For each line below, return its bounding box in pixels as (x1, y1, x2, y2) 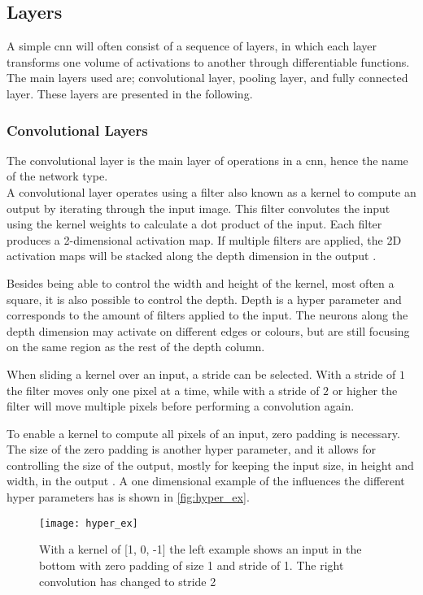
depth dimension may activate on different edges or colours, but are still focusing (7, 322, 410, 339)
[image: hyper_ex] (39, 517, 138, 529)
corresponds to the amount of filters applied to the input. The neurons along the (7, 306, 408, 324)
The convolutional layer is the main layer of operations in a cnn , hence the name (7, 151, 408, 168)
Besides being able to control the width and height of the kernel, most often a (7, 274, 395, 291)
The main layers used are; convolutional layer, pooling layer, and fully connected (7, 69, 408, 86)
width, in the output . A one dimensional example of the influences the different (7, 472, 405, 489)
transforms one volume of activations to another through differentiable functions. (7, 53, 410, 70)
